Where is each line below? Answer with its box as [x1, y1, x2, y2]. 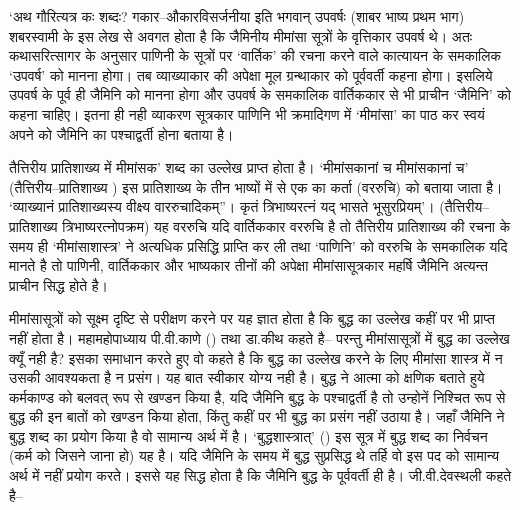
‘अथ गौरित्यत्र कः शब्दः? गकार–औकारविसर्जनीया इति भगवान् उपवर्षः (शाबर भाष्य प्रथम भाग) [9, 6, 465, 26]
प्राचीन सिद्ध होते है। [9, 274, 109, 295]
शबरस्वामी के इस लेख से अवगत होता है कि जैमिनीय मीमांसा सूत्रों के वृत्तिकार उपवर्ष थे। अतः [9, 25, 473, 46]
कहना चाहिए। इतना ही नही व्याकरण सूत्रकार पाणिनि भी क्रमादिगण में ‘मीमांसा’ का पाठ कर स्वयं [9, 103, 485, 124]
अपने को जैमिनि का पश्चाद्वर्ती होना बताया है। [9, 123, 234, 144]
